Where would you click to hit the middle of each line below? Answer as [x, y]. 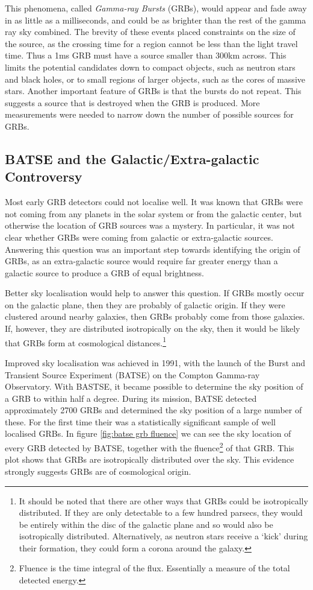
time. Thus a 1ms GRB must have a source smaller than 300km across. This [146, 55]
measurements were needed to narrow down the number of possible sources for [149, 114]
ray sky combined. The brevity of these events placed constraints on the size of [150, 32]
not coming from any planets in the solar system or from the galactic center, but [153, 213]
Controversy [44, 176]
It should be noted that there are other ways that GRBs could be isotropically [163, 500]
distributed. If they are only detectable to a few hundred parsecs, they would [161, 512]
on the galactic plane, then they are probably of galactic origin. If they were [145, 304]
